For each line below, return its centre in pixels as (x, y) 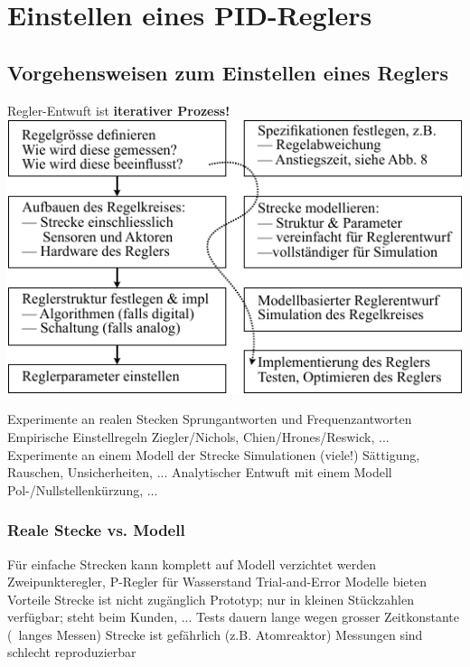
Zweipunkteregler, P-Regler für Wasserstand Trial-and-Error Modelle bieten (217, 582)
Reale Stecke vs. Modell (96, 530)
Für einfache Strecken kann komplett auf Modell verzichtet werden (192, 564)
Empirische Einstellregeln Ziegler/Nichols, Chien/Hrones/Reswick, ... (198, 436)
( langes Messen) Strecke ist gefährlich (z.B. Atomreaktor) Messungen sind (215, 634)
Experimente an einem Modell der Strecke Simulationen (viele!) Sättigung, (214, 454)
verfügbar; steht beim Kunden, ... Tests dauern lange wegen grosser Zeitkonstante (233, 617)
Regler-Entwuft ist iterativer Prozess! (119, 110)
